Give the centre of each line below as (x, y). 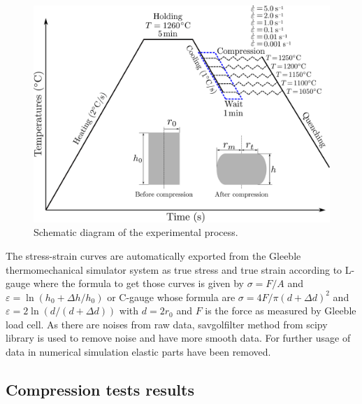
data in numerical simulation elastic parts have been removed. (138, 352)
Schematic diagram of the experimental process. (136, 232)
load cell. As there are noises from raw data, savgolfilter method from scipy (167, 324)
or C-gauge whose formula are (171, 297)
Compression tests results (100, 390)
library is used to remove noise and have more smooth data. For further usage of (178, 338)
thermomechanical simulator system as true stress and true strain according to (174, 269)
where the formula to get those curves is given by (138, 283)
